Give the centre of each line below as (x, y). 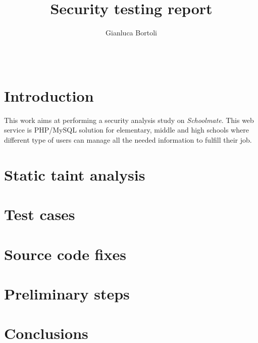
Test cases (40, 214)
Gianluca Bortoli (131, 33)
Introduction (49, 95)
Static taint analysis (75, 174)
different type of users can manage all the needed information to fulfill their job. (128, 140)
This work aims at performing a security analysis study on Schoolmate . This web (129, 120)
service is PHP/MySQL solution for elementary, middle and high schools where (126, 130)
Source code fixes (65, 254)
